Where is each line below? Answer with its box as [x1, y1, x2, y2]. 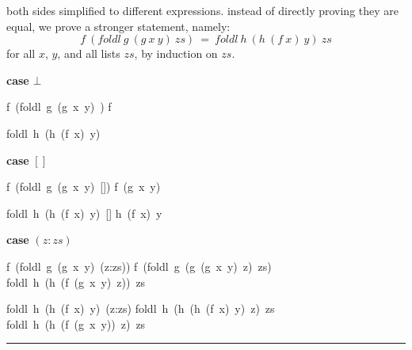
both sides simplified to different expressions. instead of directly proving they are [6, 2, 399, 18]
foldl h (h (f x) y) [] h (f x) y [6, 204, 162, 221]
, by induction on [134, 45, 218, 62]
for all [6, 45, 36, 62]
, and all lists [57, 45, 120, 62]
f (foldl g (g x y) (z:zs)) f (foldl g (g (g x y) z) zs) [6, 257, 272, 274]
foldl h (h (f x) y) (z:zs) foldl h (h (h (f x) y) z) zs [6, 300, 275, 317]
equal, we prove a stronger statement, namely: [6, 17, 231, 34]
